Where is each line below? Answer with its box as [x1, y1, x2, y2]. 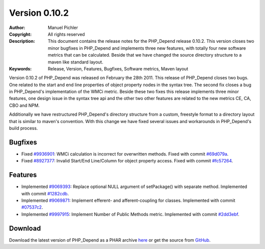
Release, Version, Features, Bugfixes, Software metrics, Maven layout [48, 65, 188, 71]
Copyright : [9, 31, 32, 37]
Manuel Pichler [48, 25, 78, 31]
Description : [9, 38, 35, 44]
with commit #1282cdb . [21, 190, 69, 196]
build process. [9, 125, 38, 131]
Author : [9, 25, 26, 31]
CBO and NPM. [9, 102, 40, 108]
